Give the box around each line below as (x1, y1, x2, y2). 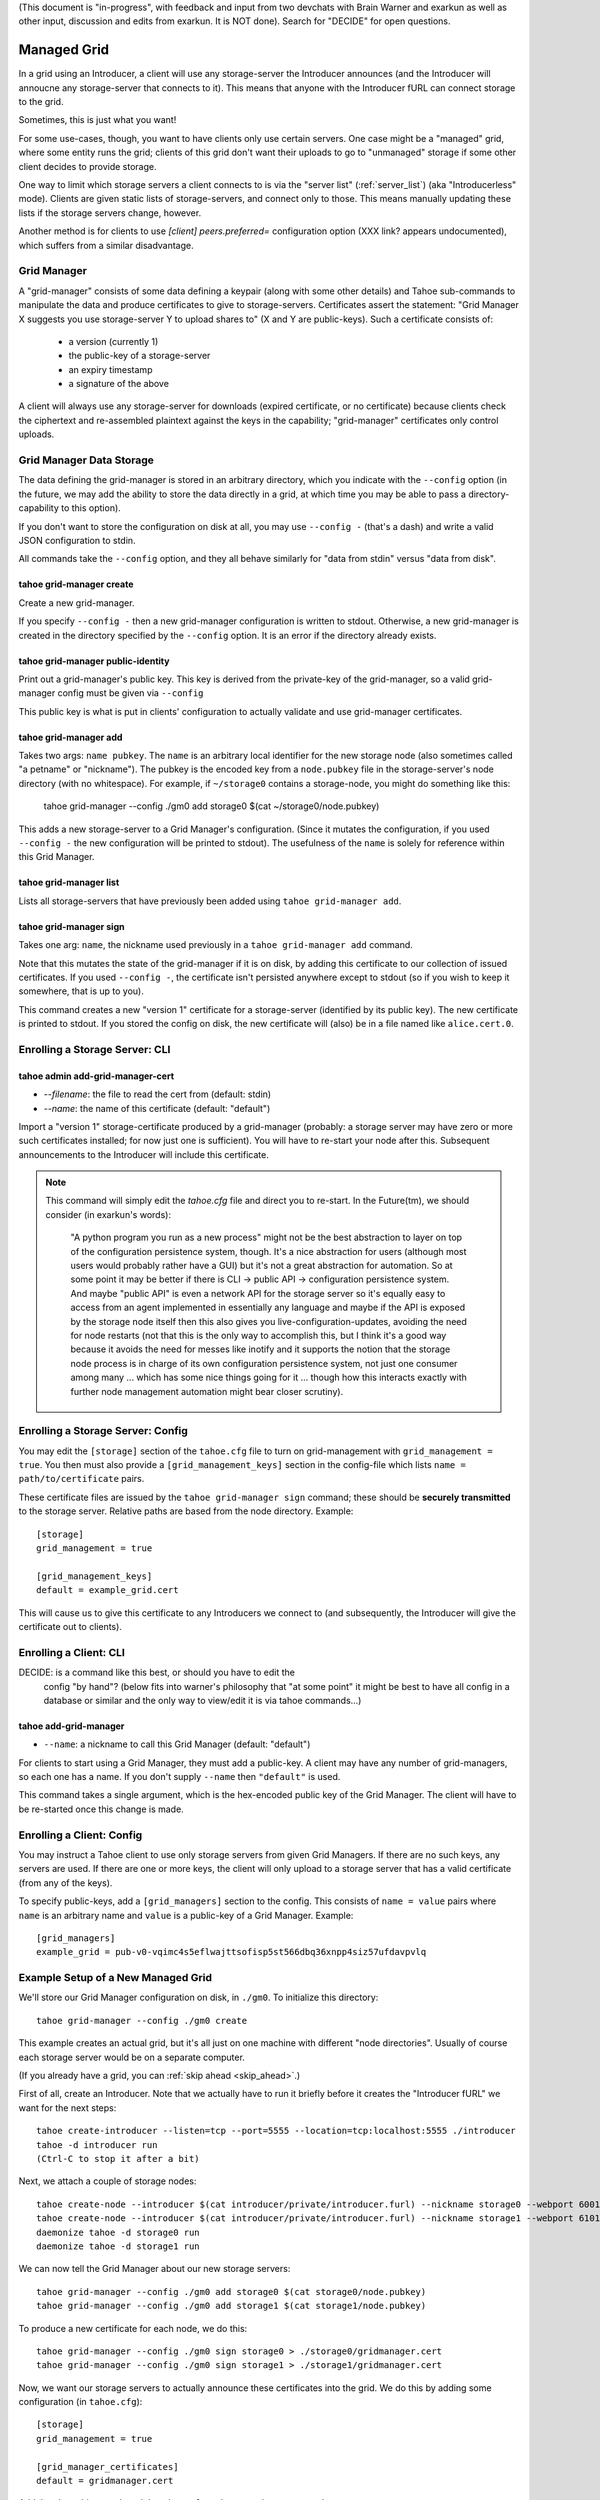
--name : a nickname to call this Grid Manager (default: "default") (43, 1738, 311, 1750)
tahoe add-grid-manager (18, 1720, 125, 1732)
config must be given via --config (57, 687, 204, 699)
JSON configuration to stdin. (18, 534, 136, 546)
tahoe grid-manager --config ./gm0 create (36, 2015, 248, 2026)
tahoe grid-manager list (18, 876, 120, 889)
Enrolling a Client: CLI (18, 1645, 125, 1659)
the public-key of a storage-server (68, 350, 211, 362)
